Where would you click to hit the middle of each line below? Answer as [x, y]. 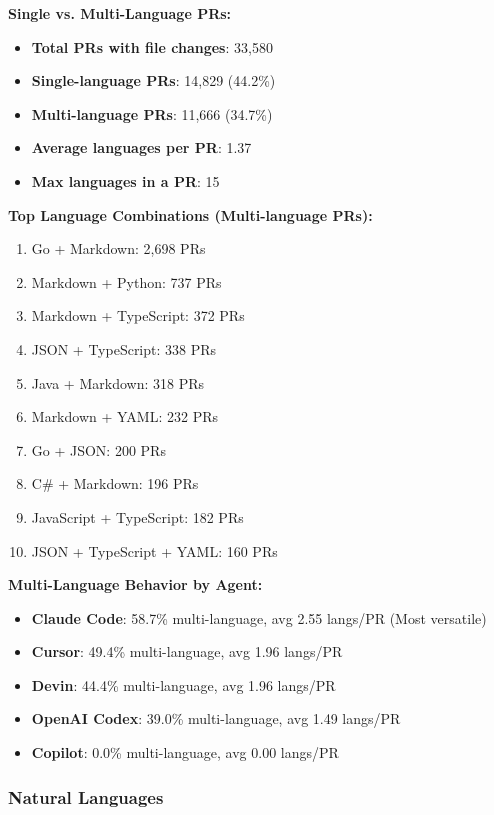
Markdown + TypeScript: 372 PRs [138, 315]
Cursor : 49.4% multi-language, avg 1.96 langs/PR [187, 651]
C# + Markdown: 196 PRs [115, 483]
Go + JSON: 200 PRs [98, 449]
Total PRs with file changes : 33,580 [152, 46]
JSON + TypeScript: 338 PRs [124, 348]
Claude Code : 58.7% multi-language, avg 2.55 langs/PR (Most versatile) [259, 617]
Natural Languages [86, 796]
